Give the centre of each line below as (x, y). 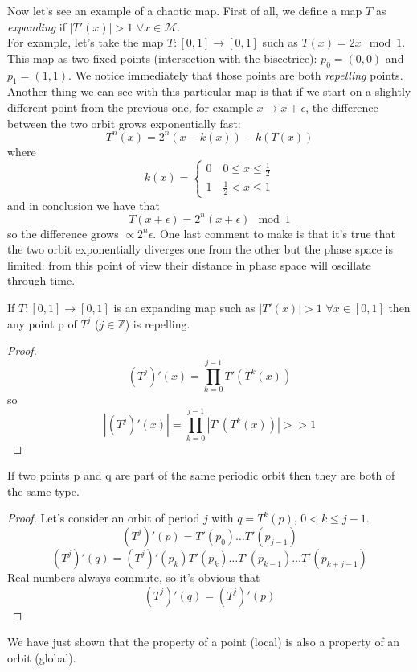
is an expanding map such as (184, 307)
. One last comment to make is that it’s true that (274, 233)
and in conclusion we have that (84, 205)
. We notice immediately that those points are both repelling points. (236, 74)
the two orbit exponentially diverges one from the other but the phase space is (200, 249)
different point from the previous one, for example (130, 107)
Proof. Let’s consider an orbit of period (104, 518)
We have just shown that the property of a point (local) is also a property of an (204, 642)
